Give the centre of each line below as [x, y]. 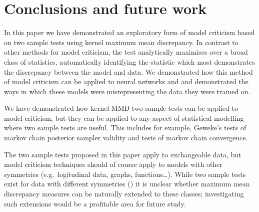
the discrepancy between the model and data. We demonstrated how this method [128, 71]
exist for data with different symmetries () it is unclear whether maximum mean [127, 184]
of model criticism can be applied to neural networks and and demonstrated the [126, 81]
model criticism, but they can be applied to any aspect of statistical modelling [124, 118]
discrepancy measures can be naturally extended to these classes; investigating [124, 194]
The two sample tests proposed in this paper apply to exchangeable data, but [123, 154]
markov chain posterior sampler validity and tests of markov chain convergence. [126, 138]
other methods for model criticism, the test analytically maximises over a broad [126, 52]
